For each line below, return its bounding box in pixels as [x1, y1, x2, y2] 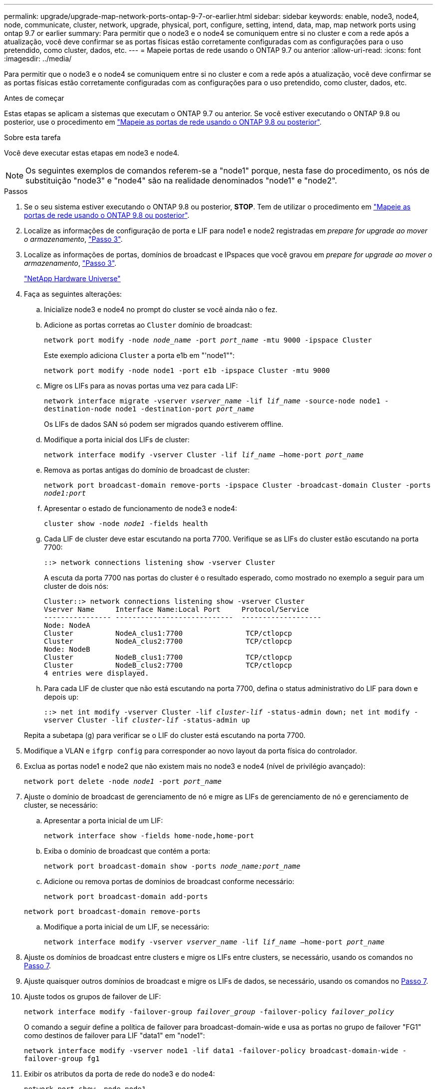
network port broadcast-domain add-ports [44, 893, 208, 901]
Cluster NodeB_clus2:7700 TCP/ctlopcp [44, 661, 292, 669]
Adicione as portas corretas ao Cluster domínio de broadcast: [44, 321, 252, 329]
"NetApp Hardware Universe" [24, 274, 121, 283]
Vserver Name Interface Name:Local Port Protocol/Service [44, 605, 309, 613]
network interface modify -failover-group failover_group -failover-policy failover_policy [24, 1008, 394, 1016]
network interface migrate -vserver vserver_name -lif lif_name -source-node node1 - [44, 397, 389, 405]
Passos [4, 187, 28, 195]
